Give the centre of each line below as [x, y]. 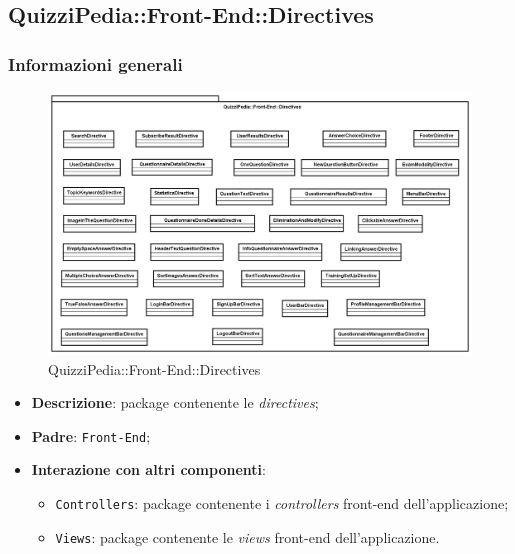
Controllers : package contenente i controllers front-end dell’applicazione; [282, 502]
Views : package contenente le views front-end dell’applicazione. [247, 536]
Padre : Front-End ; [91, 435]
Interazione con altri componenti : [148, 469]
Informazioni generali [95, 63]
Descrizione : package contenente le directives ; [175, 402]
